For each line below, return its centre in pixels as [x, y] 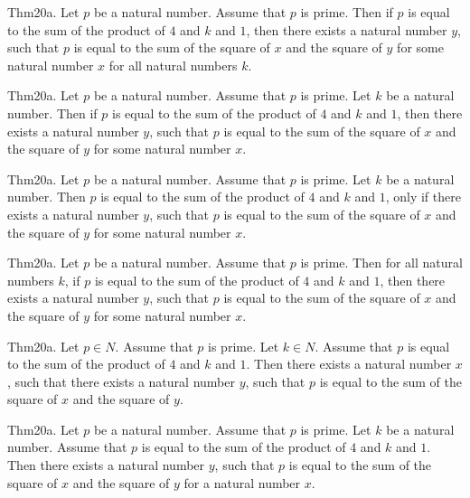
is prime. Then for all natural [381, 263]
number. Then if [52, 113]
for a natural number [242, 482]
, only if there [423, 197]
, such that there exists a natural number [121, 381]
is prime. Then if [347, 12]
